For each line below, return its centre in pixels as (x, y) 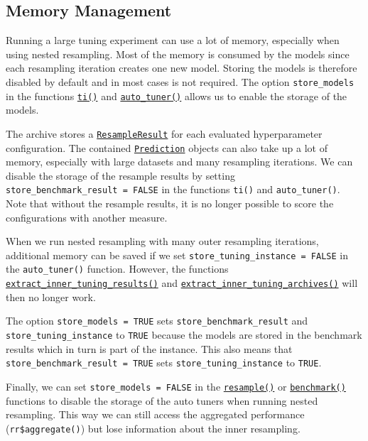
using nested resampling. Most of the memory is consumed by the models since (178, 54)
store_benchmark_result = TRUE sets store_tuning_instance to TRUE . (164, 363)
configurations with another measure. (87, 217)
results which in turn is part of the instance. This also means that (149, 348)
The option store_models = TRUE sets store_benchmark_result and (157, 321)
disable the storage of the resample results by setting (120, 175)
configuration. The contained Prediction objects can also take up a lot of (167, 147)
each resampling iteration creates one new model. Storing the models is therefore (182, 68)
